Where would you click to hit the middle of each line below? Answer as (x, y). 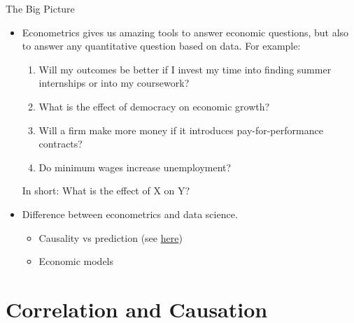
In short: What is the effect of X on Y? (106, 191)
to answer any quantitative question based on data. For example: (161, 46)
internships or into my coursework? (114, 83)
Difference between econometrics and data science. (130, 214)
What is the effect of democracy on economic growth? (154, 106)
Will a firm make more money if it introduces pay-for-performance (181, 130)
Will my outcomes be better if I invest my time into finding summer (185, 69)
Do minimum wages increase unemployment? (135, 167)
